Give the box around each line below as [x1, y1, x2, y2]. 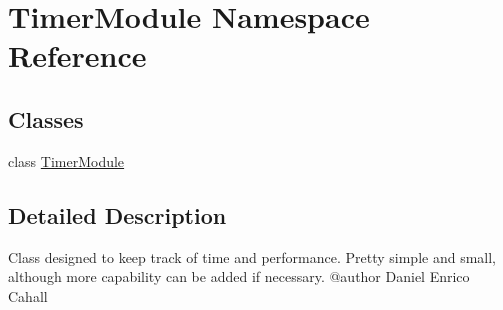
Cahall [8, 285, 48, 306]
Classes [8, 103, 84, 134]
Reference [8, 35, 147, 76]
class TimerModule [8, 150, 125, 171]
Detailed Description [8, 199, 227, 230]
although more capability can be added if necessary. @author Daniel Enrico [8, 266, 470, 287]
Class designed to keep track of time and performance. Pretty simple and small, [8, 246, 496, 267]
